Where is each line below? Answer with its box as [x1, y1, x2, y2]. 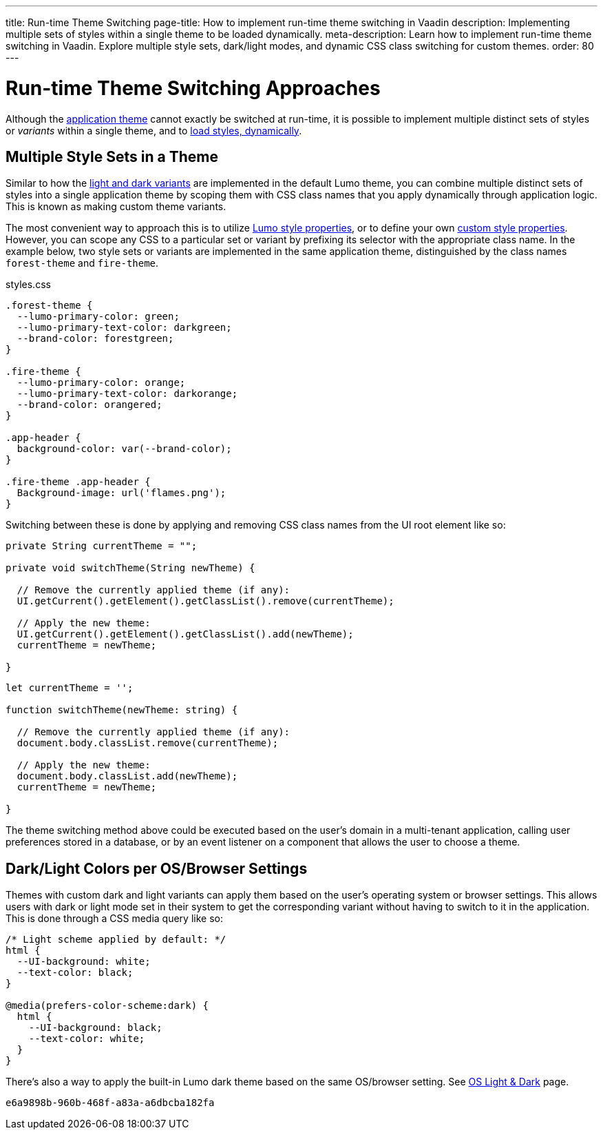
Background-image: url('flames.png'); [17, 487, 226, 499]
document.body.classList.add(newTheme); [17, 770, 238, 782]
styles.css [6, 278, 51, 291]
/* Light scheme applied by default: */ [6, 934, 226, 945]
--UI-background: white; [17, 956, 151, 968]
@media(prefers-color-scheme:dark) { [6, 1000, 209, 1012]
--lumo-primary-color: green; [17, 311, 180, 323]
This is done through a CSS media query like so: [6, 912, 223, 925]
